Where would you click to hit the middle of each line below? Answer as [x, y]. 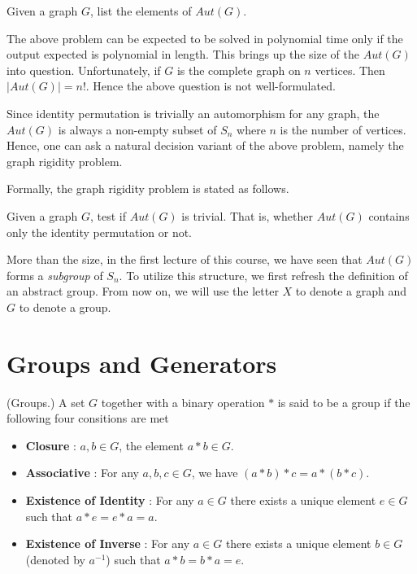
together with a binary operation [183, 402]
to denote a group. [65, 307]
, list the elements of [141, 11]
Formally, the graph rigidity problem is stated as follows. [148, 188]
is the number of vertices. [343, 129]
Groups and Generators [142, 363]
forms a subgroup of [55, 275]
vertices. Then [350, 70]
